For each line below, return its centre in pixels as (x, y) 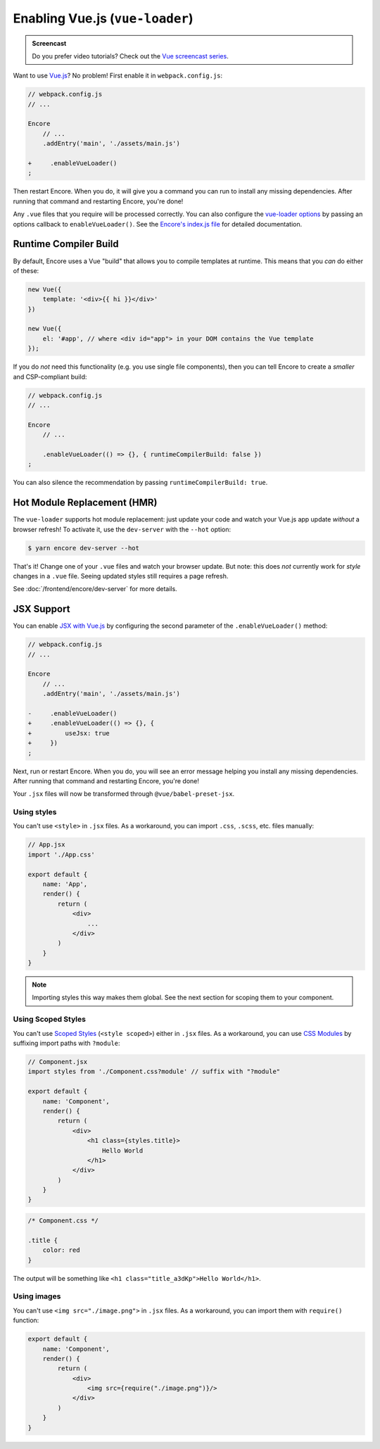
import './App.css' (61, 854)
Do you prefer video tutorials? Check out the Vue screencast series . (130, 56)
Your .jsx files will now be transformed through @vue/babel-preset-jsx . (124, 794)
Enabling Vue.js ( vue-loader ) (103, 18)
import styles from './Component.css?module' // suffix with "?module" (154, 1072)
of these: (26, 270)
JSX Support (42, 609)
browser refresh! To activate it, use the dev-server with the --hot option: (122, 529)
